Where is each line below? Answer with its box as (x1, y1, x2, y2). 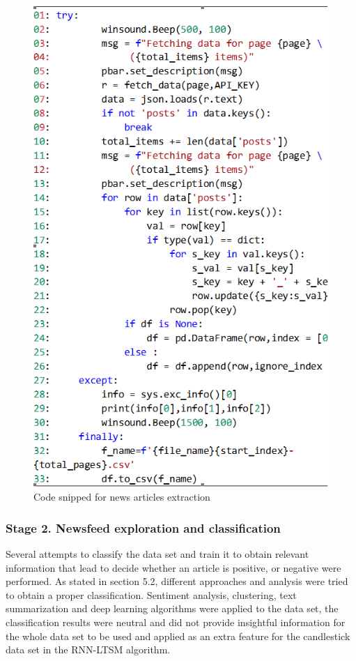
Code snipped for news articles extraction (33, 489, 210, 504)
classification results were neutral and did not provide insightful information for (6, 615, 346, 630)
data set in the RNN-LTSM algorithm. (6, 642, 171, 657)
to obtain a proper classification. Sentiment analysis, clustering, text (6, 587, 297, 602)
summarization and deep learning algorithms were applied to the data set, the (6, 601, 339, 616)
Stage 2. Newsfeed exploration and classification (6, 519, 281, 536)
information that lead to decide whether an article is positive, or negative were (6, 560, 341, 575)
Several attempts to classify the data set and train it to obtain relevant (6, 547, 309, 561)
